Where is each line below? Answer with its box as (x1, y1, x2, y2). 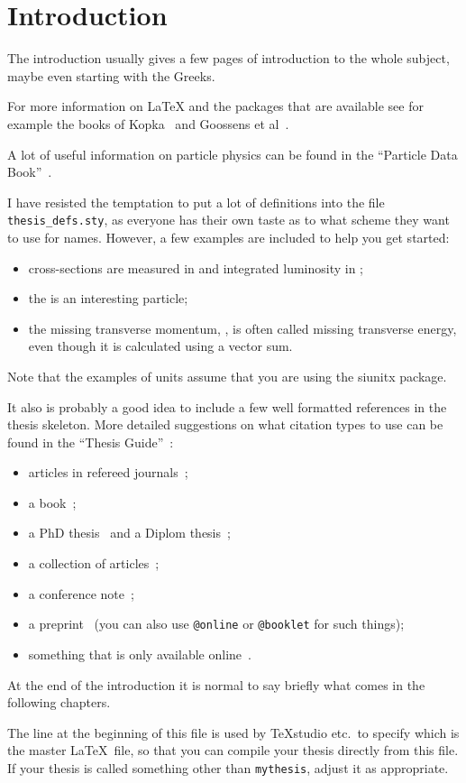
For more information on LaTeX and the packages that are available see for (7, 97, 424, 115)
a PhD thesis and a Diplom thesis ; (28, 523, 231, 542)
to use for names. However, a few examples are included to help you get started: (7, 227, 450, 246)
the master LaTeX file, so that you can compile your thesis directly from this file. (7, 741, 459, 760)
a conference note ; (28, 584, 134, 603)
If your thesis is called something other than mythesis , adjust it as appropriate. (7, 758, 449, 777)
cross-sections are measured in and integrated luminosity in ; (28, 258, 364, 277)
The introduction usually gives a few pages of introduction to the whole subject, (7, 49, 450, 68)
